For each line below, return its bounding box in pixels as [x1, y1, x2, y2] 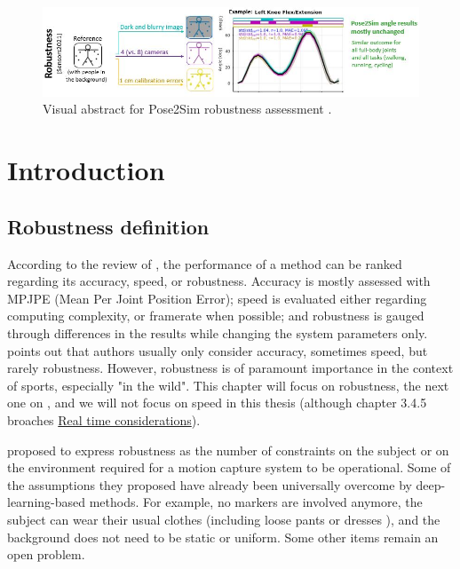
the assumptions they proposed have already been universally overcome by [7, 475, 412, 494]
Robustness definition [7, 212, 210, 240]
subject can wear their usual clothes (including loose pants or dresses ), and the [7, 510, 440, 528]
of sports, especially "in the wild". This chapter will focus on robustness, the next [7, 375, 449, 394]
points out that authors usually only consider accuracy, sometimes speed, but [7, 341, 428, 360]
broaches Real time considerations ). [7, 410, 201, 429]
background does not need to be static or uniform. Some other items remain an [7, 527, 439, 546]
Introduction [7, 152, 165, 188]
